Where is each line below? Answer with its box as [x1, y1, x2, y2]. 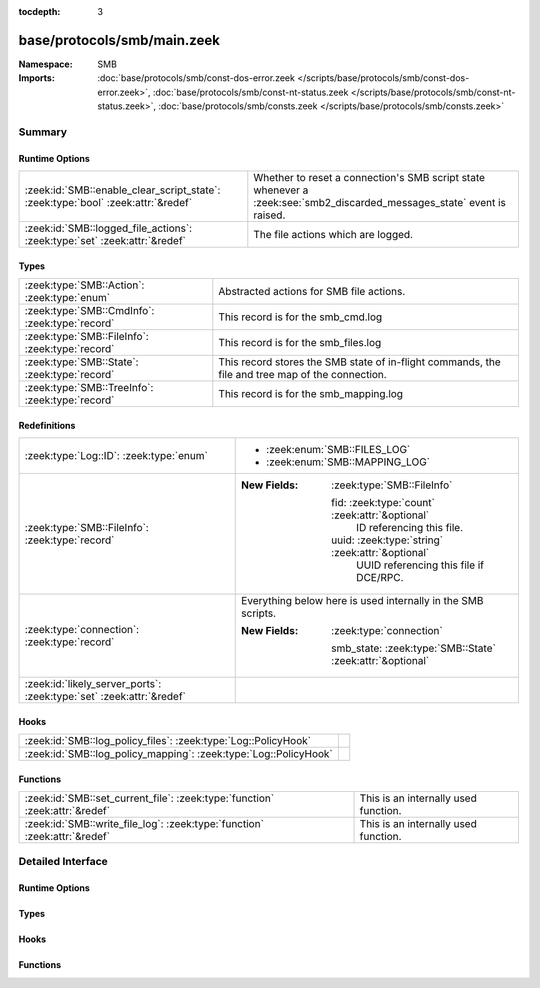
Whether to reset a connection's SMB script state [253, 171, 485, 185]
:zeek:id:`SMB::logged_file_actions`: [24, 221, 193, 235]
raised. [253, 208, 286, 222]
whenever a [253, 183, 309, 197]
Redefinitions [18, 419, 76, 431]
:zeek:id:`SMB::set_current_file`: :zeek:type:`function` [24, 791, 275, 805]
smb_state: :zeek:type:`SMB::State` [331, 641, 497, 655]
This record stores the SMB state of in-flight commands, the [218, 355, 502, 369]
